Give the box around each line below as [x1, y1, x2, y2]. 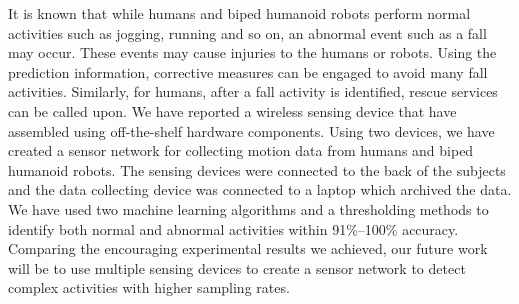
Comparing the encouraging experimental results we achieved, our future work [8, 238, 488, 259]
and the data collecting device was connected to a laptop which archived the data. [8, 179, 512, 200]
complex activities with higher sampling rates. [8, 277, 290, 298]
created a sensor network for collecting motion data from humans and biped [8, 140, 474, 161]
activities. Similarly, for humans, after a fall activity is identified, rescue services [8, 81, 498, 102]
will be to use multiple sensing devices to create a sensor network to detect [8, 257, 466, 278]
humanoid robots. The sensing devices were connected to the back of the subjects [8, 159, 506, 180]
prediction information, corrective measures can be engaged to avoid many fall [8, 61, 488, 82]
